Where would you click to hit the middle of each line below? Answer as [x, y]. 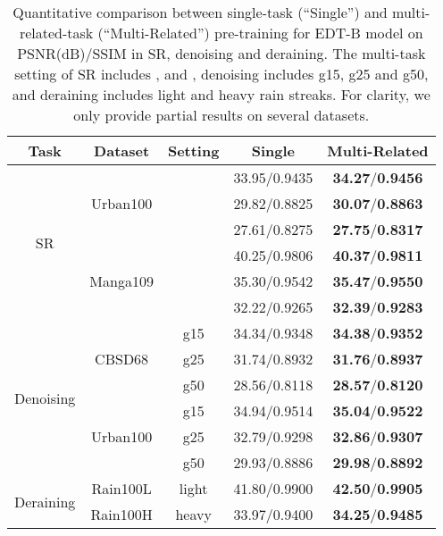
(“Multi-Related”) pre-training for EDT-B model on [260, 33]
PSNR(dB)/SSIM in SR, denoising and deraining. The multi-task [221, 53]
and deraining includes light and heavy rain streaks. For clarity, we [221, 94]
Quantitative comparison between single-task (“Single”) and [200, 12]
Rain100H [121, 514]
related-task [56, 33]
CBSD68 [122, 359]
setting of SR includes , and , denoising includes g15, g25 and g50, [221, 74]
